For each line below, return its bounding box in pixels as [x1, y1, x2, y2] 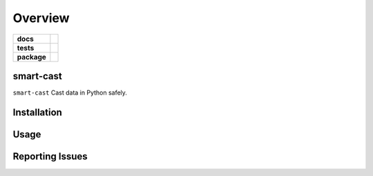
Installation [12, 106, 62, 118]
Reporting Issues [12, 150, 88, 162]
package [17, 52, 46, 61]
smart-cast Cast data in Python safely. [12, 88, 128, 97]
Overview [12, 10, 70, 26]
